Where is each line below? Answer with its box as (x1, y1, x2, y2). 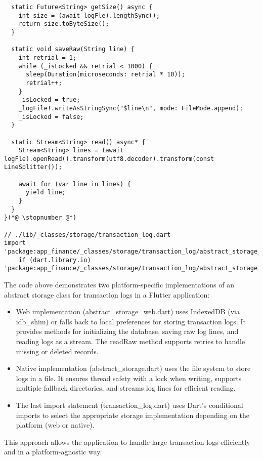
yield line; (25, 189, 66, 196)
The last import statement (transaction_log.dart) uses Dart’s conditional (16, 399, 243, 410)
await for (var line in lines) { (18, 180, 131, 188)
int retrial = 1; (18, 54, 77, 61)
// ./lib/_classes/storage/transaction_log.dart (4, 231, 171, 238)
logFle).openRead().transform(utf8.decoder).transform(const (4, 155, 214, 162)
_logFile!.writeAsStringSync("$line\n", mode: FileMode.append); (18, 104, 243, 112)
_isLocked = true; (18, 96, 80, 104)
